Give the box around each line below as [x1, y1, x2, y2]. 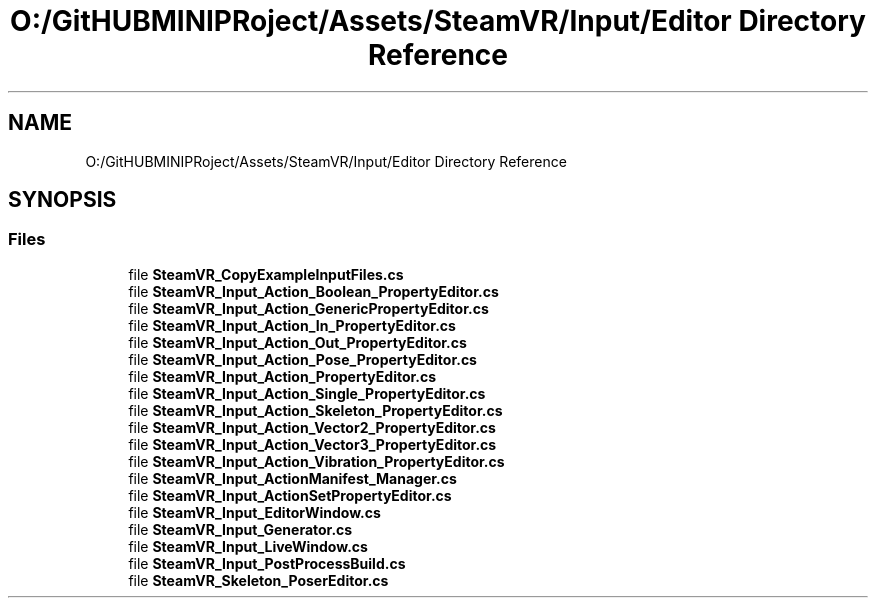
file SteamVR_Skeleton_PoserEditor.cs [128, 571, 389, 589]
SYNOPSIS [8, 187, 117, 213]
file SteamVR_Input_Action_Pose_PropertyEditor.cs [128, 350, 477, 368]
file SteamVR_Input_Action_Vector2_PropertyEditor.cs [128, 418, 496, 436]
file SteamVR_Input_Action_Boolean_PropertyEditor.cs [128, 282, 499, 300]
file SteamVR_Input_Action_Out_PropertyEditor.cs [128, 333, 467, 351]
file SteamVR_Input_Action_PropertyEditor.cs [128, 367, 437, 385]
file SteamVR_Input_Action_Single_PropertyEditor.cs [128, 384, 486, 402]
